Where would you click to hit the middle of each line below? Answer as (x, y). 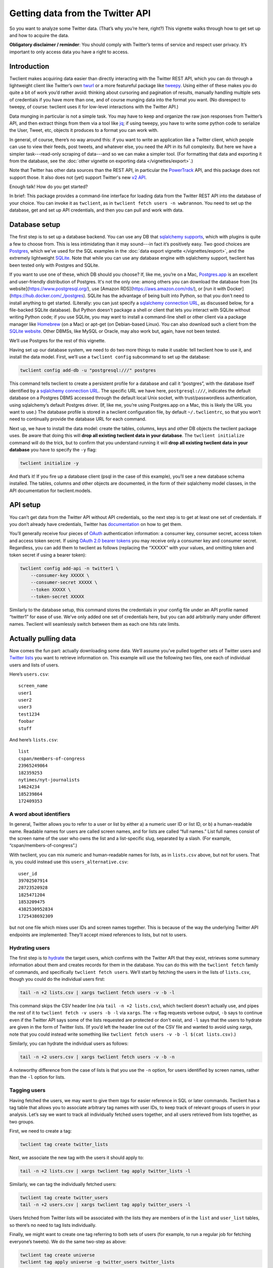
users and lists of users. (34, 665)
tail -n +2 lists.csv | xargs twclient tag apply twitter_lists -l (105, 1171)
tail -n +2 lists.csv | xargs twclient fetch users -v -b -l (97, 993)
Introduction (29, 66)
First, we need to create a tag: (40, 1131)
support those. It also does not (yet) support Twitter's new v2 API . (78, 177)
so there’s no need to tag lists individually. (53, 1225)
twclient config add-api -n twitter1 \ (69, 568)
